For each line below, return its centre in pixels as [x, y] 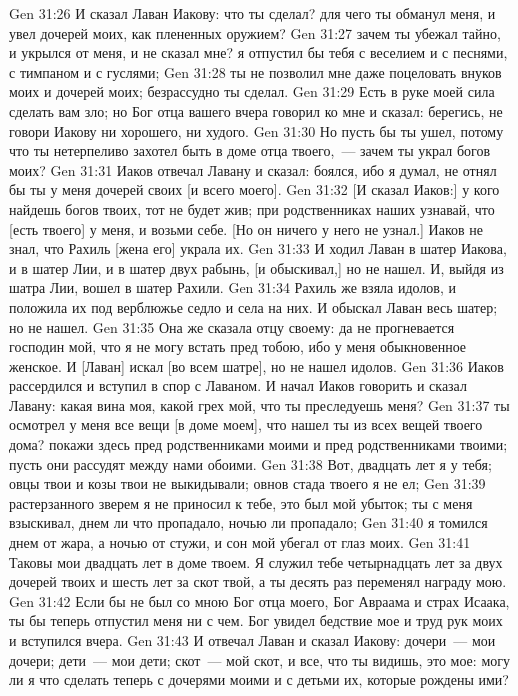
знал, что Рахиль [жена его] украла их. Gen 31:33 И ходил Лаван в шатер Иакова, [258, 248]
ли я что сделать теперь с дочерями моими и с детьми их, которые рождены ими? [259, 679]
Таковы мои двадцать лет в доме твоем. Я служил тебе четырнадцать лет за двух [256, 561]
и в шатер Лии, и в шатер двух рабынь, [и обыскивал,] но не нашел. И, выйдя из [256, 267]
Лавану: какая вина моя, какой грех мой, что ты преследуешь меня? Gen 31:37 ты [259, 404]
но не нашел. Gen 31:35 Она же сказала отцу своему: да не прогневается [232, 326]
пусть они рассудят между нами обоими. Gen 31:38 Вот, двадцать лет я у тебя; [250, 463]
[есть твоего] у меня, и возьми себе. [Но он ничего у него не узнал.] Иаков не [246, 228]
